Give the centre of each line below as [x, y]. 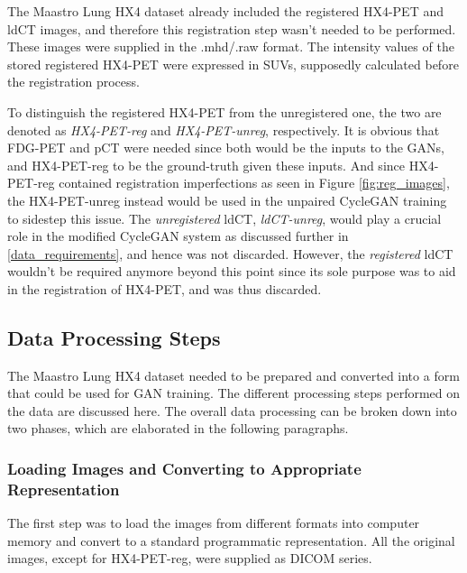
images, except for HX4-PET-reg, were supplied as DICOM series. [190, 558]
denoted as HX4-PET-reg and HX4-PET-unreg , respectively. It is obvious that [224, 129]
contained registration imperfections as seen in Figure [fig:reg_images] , [254, 183]
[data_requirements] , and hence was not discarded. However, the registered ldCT [230, 253]
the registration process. [73, 82]
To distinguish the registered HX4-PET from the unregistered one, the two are [224, 111]
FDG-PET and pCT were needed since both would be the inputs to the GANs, [226, 148]
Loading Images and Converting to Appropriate [184, 468]
